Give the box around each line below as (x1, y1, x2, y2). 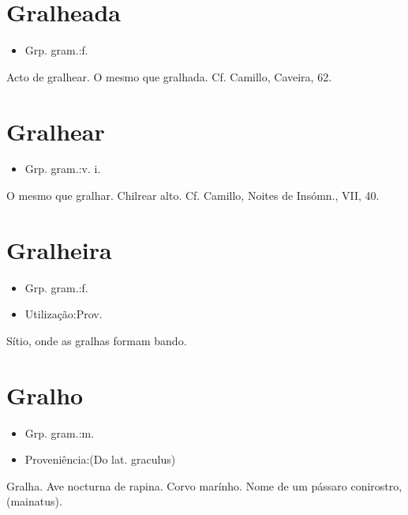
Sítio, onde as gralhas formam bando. (6, 332, 187, 348)
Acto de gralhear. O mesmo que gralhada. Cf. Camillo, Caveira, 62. (6, 68, 332, 85)
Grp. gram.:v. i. (24, 160, 101, 177)
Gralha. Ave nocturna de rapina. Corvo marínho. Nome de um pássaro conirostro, (6, 477, 402, 494)
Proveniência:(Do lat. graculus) (24, 451, 176, 468)
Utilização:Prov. (24, 306, 103, 322)
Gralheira (6, 233, 112, 265)
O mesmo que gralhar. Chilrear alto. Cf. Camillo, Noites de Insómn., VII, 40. (6, 187, 380, 204)
